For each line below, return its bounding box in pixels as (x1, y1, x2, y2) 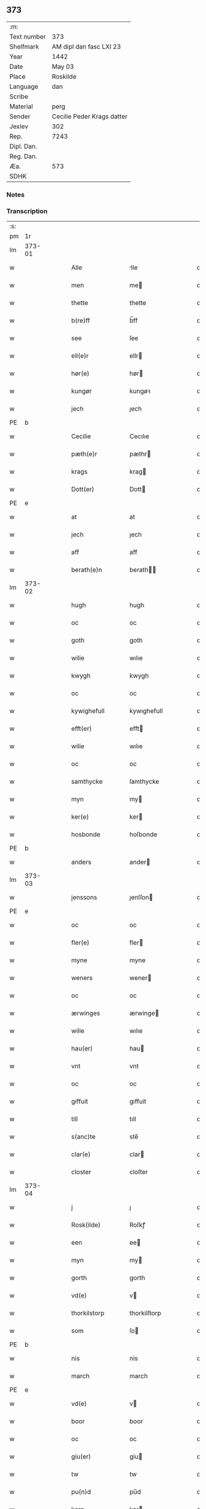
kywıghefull (129, 707, 163, 716)
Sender (9, 112, 31, 120)
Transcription (6, 207, 48, 215)
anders (71, 858, 92, 866)
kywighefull (71, 707, 105, 716)
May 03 (51, 62, 74, 71)
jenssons (71, 893, 97, 901)
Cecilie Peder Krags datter (51, 112, 128, 120)
